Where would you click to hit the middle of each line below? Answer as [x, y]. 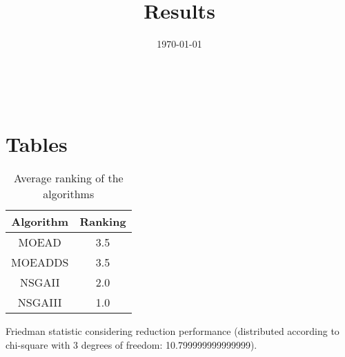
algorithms [69, 194]
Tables [37, 143]
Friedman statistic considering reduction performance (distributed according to [172, 331]
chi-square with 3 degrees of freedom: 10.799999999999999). [131, 345]
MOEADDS [40, 262]
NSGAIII [40, 302]
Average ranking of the [68, 178]
